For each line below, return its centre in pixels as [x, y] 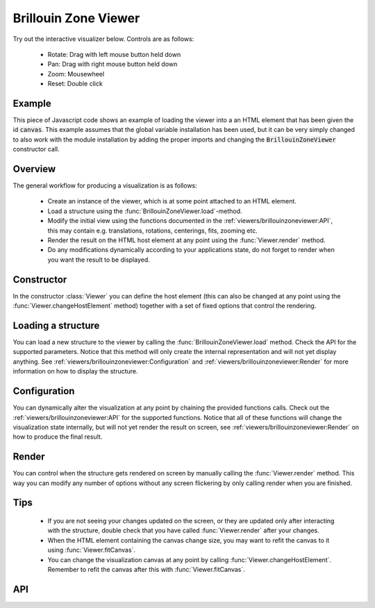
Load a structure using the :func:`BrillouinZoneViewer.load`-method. [145, 211]
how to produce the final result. [58, 437]
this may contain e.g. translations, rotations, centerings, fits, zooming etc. [153, 230]
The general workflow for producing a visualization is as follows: [105, 186]
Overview [34, 169]
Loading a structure [56, 325]
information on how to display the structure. [75, 371]
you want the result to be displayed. [99, 260]
